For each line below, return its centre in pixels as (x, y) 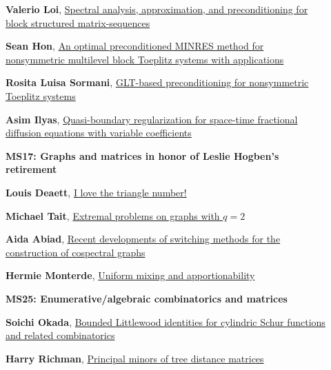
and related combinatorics (60, 335)
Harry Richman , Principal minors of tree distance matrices (135, 358)
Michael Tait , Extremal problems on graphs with (113, 215)
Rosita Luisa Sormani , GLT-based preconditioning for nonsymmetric (157, 82)
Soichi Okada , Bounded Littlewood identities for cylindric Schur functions (165, 321)
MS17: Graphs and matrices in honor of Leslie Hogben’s (142, 155)
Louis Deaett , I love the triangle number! (96, 192)
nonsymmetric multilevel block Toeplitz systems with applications (145, 59)
